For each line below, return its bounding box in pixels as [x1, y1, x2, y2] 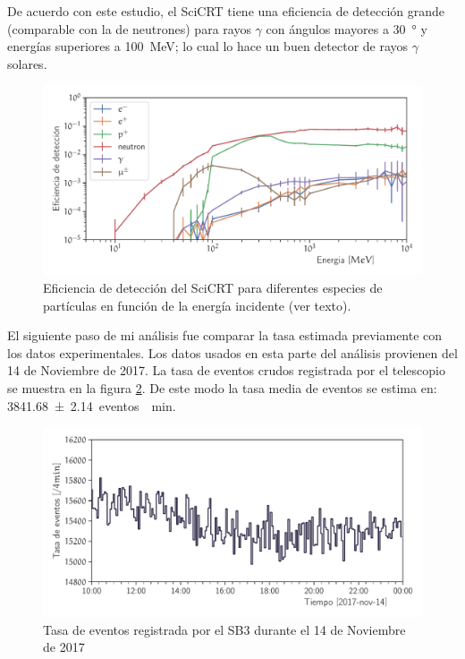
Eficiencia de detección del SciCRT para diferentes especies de [43, 278, 383, 296]
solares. [7, 54, 47, 73]
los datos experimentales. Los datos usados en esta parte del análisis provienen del [7, 343, 458, 362]
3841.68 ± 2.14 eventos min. [7, 396, 176, 415]
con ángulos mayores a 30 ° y [266, 19, 427, 38]
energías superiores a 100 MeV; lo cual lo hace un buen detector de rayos [7, 37, 409, 56]
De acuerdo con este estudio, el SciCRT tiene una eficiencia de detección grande [7, 2, 445, 20]
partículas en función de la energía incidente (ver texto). [43, 295, 351, 314]
